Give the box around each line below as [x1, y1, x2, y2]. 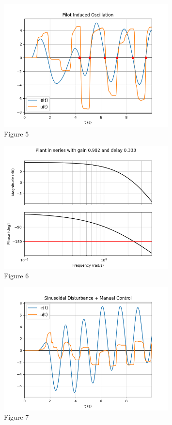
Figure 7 [4, 412, 29, 422]
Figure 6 [4, 270, 29, 280]
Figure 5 [4, 128, 29, 138]
